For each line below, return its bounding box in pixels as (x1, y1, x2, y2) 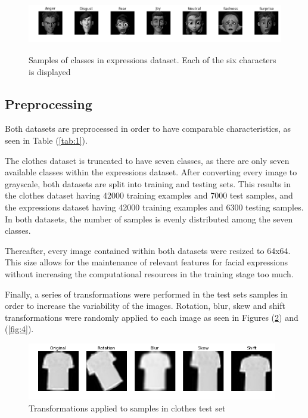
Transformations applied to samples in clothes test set (29, 402, 226, 414)
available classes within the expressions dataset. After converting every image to (5, 166, 297, 178)
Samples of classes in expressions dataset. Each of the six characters (29, 54, 276, 66)
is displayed (29, 65, 71, 78)
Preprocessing (5, 94, 92, 113)
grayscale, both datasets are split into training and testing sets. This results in (5, 177, 291, 190)
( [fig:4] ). (5, 323, 34, 335)
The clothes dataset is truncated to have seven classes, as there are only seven (5, 154, 290, 166)
